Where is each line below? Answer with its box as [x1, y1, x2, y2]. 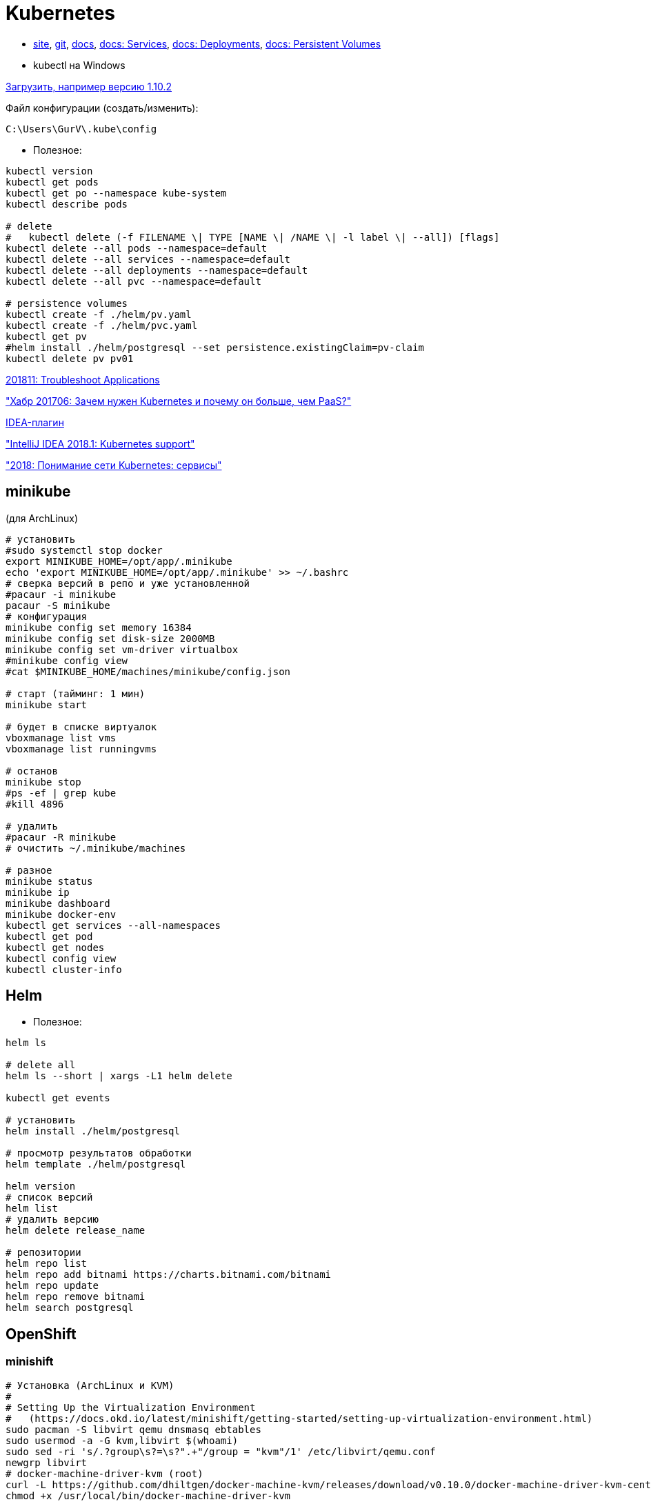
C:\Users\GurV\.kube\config [6, 123, 157, 134]
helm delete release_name [6, 1225, 146, 1236]
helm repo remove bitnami [6, 1291, 146, 1303]
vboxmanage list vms [6, 732, 117, 743]
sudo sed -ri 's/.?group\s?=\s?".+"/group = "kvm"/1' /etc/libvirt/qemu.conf [6, 1445, 436, 1457]
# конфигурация [6, 610, 88, 622]
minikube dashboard [6, 897, 110, 909]
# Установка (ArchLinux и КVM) [6, 1379, 174, 1391]
